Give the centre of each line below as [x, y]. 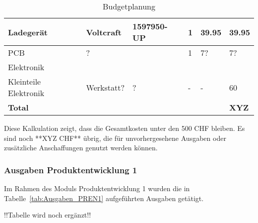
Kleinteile [25, 81]
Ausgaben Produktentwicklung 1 [71, 169]
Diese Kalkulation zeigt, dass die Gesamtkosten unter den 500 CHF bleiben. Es [125, 128]
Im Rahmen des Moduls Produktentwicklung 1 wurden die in [97, 188]
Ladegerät [28, 32]
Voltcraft [104, 32]
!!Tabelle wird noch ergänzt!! [48, 215]
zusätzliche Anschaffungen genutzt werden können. [81, 148]
